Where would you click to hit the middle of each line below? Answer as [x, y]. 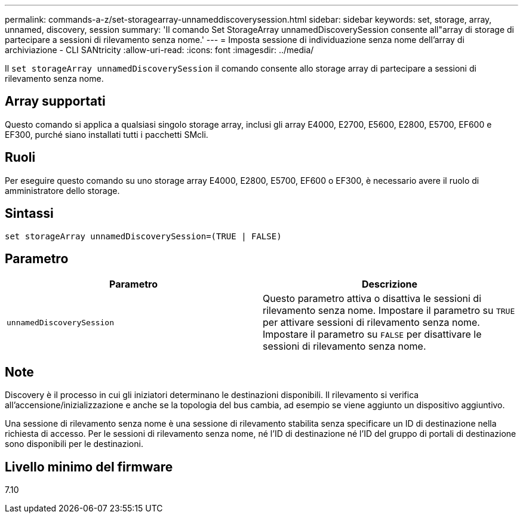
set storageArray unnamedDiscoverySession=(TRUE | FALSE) [143, 236]
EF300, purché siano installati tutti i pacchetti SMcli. [107, 134]
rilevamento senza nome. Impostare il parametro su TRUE [389, 311]
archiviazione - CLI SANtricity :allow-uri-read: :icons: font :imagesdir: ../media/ [159, 50]
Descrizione [390, 284]
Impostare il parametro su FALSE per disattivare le [372, 334]
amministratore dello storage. [62, 190]
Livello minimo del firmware [89, 467]
